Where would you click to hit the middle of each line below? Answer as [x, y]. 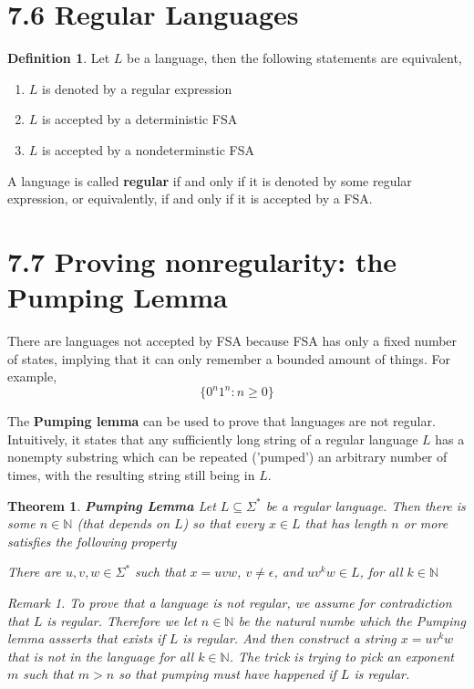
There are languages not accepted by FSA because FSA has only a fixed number [232, 340]
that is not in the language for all [101, 656]
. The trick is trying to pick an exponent [341, 656]
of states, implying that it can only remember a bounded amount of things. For [229, 358]
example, [32, 376]
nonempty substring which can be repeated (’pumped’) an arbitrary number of [227, 457]
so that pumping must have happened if [227, 674]
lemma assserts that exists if [86, 638]
